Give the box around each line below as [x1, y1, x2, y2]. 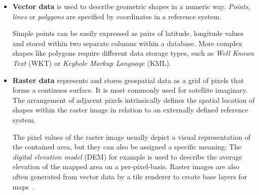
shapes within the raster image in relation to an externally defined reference [12, 104, 248, 115]
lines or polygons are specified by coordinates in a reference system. [12, 11, 221, 21]
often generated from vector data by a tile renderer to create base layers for [12, 171, 247, 181]
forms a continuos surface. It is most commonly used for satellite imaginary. [12, 85, 248, 95]
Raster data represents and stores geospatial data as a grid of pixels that [12, 74, 244, 85]
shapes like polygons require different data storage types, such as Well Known [12, 48, 254, 58]
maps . [12, 181, 34, 191]
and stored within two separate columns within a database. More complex [12, 37, 242, 48]
